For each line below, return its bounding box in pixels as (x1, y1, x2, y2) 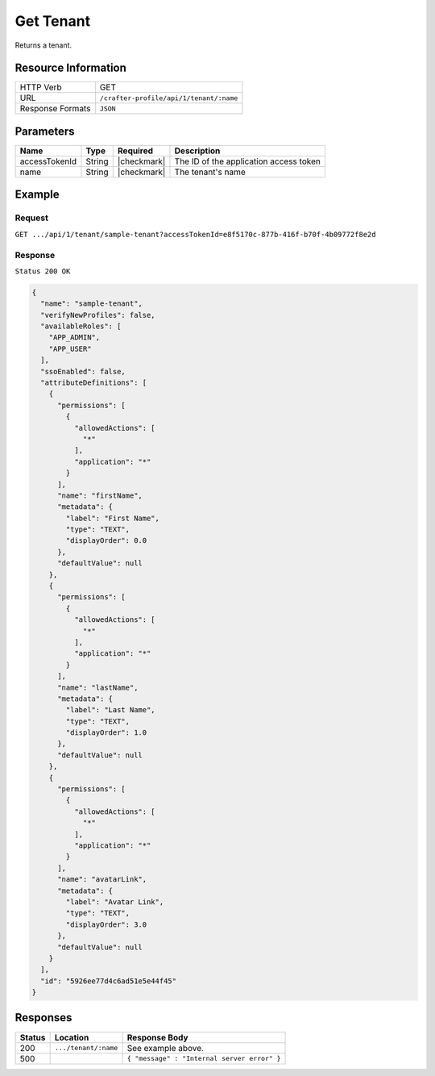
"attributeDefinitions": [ (40, 377, 147, 387)
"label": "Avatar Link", (65, 897, 164, 907)
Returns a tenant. (14, 40, 72, 50)
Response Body (126, 1032, 188, 1043)
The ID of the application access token (174, 156, 321, 167)
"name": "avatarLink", (57, 875, 147, 884)
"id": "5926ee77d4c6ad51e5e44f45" (40, 976, 177, 986)
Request (14, 212, 48, 223)
